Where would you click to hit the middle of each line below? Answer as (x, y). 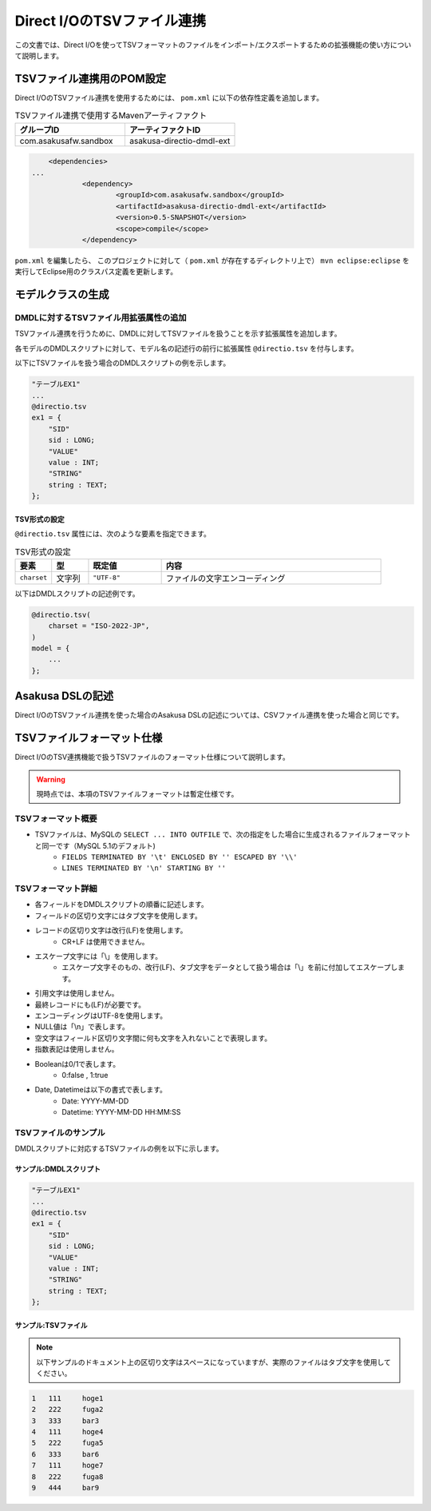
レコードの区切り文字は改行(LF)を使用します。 (111, 930)
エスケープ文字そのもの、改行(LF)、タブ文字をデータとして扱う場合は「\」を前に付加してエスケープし (230, 968)
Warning (51, 779)
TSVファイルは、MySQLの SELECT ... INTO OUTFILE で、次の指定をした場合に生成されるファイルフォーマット (223, 834)
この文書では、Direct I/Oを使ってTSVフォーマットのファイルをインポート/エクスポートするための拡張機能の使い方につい (213, 45)
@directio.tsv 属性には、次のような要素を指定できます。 (113, 534)
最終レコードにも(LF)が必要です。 (90, 1004)
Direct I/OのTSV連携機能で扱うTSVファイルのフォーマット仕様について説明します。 (152, 757)
